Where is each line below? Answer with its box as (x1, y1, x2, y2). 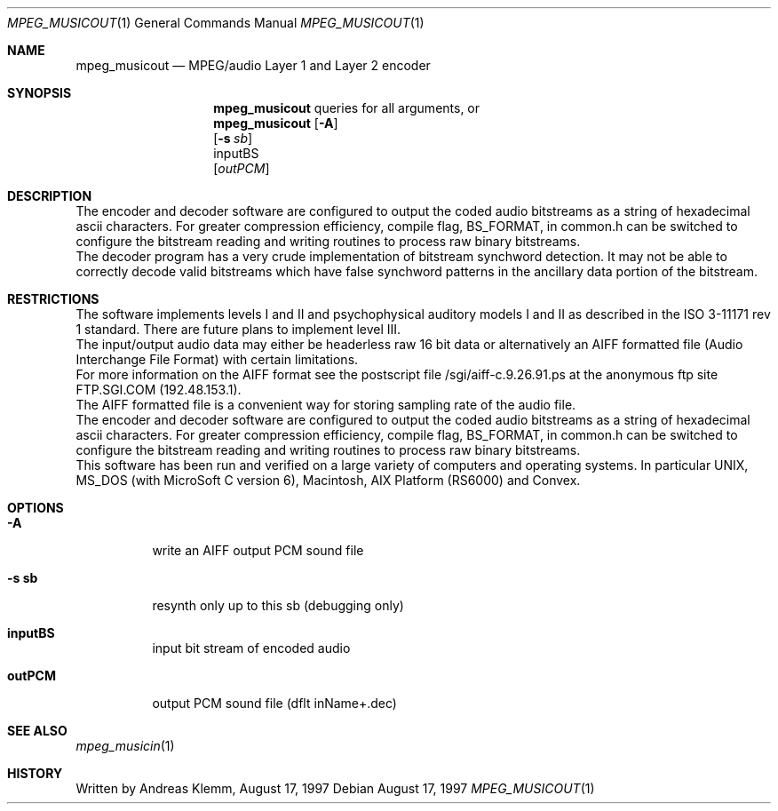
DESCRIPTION (7, 188, 92, 203)
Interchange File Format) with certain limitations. (75, 352, 359, 367)
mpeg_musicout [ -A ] (213, 115, 338, 131)
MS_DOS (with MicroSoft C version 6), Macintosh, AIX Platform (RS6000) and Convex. (75, 473, 581, 488)
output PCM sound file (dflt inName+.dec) (152, 696, 397, 711)
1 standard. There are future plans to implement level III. (75, 322, 401, 337)
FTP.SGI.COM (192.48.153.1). (75, 382, 242, 397)
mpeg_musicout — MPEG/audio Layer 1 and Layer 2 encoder (75, 58, 431, 73)
